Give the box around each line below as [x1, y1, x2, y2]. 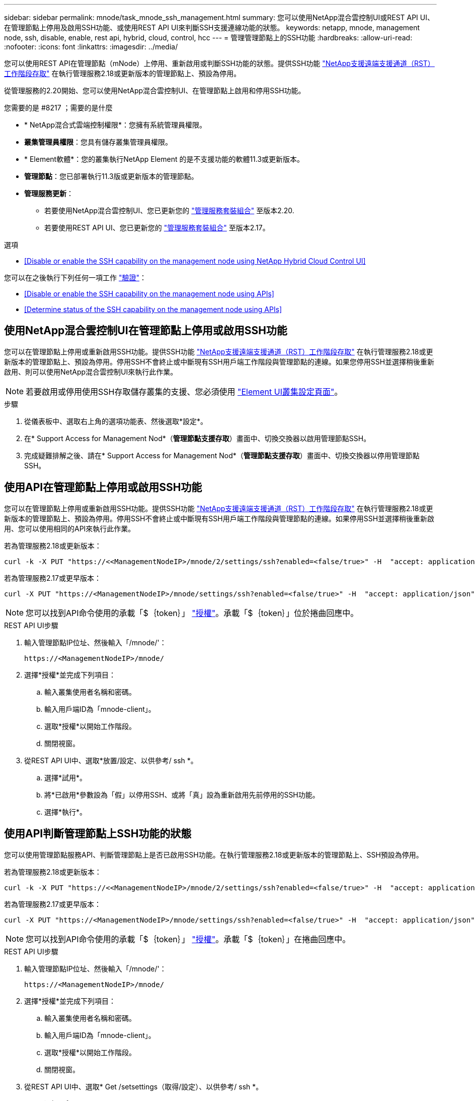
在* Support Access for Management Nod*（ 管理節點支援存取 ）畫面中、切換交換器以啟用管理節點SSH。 [24, 434, 371, 443]
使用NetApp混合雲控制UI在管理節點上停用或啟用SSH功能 [4, 324, 287, 337]
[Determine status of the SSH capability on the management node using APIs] [24, 305, 282, 314]
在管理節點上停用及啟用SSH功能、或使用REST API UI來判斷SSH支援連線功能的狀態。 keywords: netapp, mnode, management [4, 23, 420, 32]
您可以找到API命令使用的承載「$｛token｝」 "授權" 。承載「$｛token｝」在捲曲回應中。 [26, 934, 351, 944]
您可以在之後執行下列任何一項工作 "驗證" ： [4, 273, 146, 282]
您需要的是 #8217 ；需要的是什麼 [4, 103, 113, 112]
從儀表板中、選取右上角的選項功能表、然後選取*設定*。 [24, 416, 208, 425]
